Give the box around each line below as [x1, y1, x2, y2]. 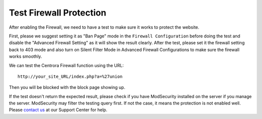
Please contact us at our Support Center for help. [9, 107, 108, 113]
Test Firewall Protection [9, 7, 107, 18]
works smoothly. [9, 53, 42, 59]
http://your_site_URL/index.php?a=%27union [17, 73, 123, 79]
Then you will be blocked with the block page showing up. [9, 85, 126, 90]
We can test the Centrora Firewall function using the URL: [9, 62, 124, 68]
